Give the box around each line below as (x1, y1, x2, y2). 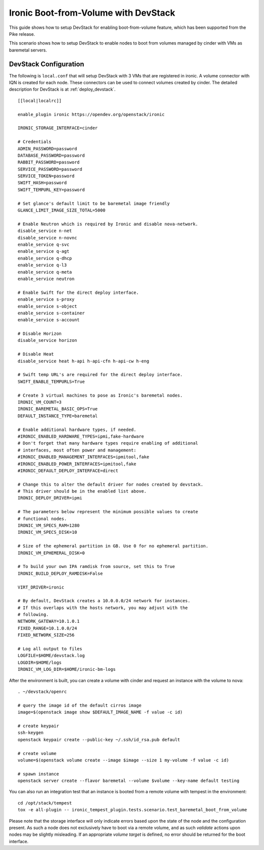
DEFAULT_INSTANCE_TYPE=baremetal (18, 413, 98, 419)
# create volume (18, 751, 57, 756)
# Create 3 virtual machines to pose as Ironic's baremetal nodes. (18, 392, 183, 398)
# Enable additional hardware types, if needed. (18, 426, 136, 432)
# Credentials (18, 139, 51, 144)
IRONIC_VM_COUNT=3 (18, 399, 62, 405)
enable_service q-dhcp (18, 255, 72, 261)
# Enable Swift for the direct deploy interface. (18, 289, 139, 295)
